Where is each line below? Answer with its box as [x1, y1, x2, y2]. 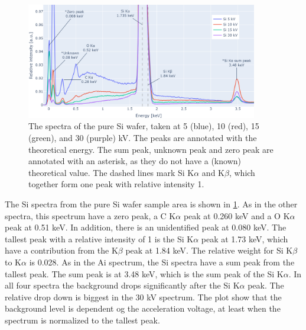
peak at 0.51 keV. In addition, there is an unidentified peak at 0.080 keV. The [5, 221, 287, 233]
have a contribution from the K [5, 244, 118, 257]
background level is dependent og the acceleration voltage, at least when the [5, 302, 281, 315]
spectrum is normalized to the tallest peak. [5, 313, 160, 326]
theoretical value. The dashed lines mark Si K [28, 166, 194, 178]
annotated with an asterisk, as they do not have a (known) [28, 155, 241, 167]
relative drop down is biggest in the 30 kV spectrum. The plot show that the [5, 290, 282, 303]
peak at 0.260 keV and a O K [183, 209, 290, 222]
